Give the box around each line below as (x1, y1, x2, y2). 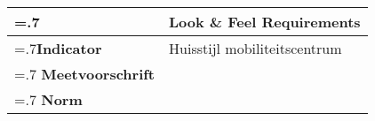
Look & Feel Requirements (169, 11, 361, 32)
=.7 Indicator (14, 38, 102, 58)
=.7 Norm (14, 89, 83, 110)
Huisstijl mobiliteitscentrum (169, 38, 342, 58)
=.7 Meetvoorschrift (14, 64, 156, 84)
